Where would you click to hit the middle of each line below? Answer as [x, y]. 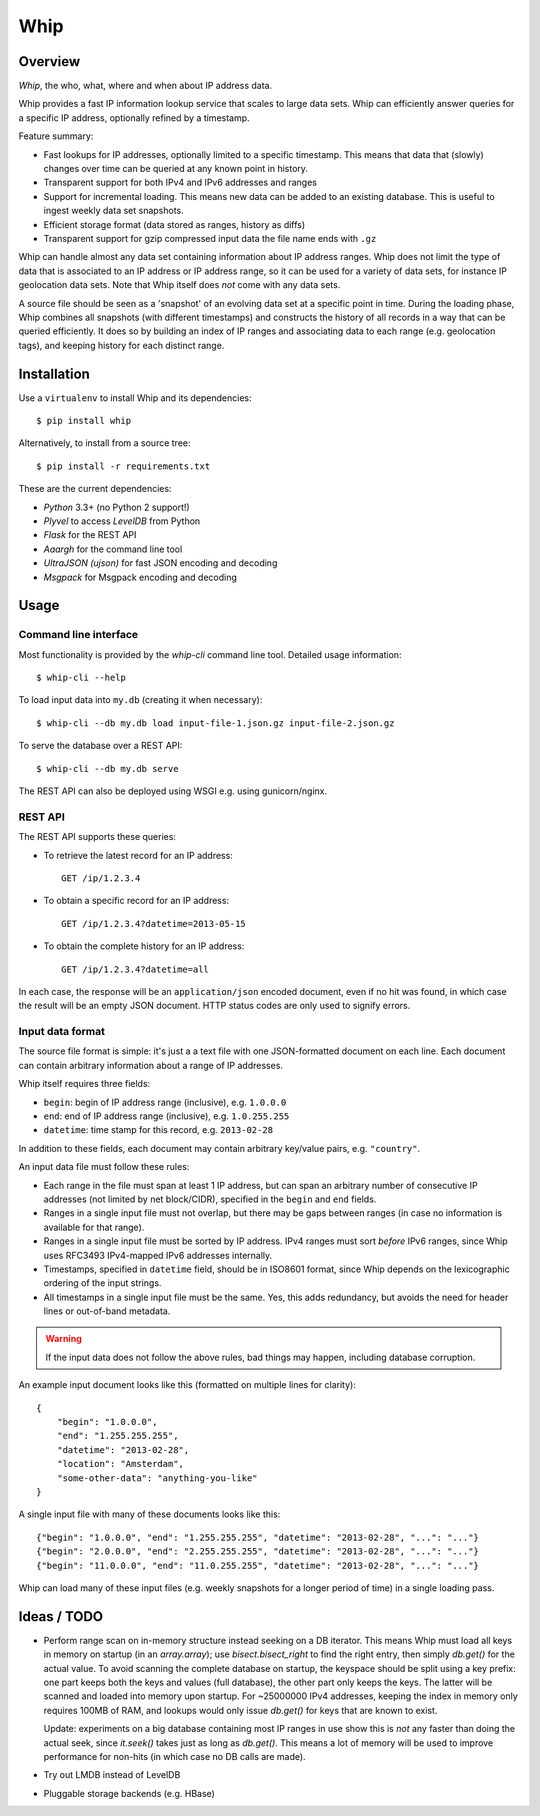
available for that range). [94, 1227]
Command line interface [78, 635]
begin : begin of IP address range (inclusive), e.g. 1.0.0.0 [165, 1102]
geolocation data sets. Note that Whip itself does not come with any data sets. [179, 285]
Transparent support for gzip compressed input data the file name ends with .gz [210, 238]
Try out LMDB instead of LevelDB [112, 1775]
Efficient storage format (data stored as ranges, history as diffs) [174, 224]
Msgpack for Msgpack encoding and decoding [140, 577]
